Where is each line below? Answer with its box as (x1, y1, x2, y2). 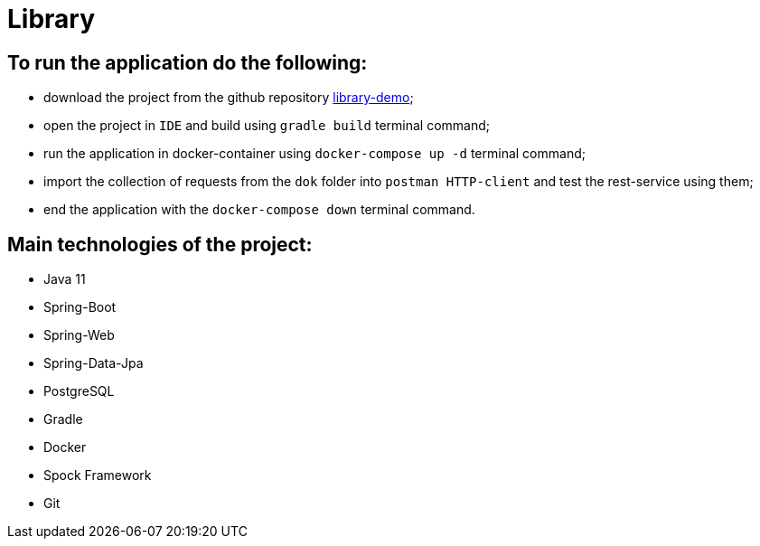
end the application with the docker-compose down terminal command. (43, 202, 475, 218)
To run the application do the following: (7, 51, 368, 74)
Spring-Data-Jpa (43, 355, 144, 372)
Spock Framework (43, 467, 152, 484)
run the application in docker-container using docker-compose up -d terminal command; (43, 146, 586, 162)
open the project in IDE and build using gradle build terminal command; (43, 118, 490, 134)
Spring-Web (43, 327, 115, 344)
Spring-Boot (43, 299, 117, 315)
